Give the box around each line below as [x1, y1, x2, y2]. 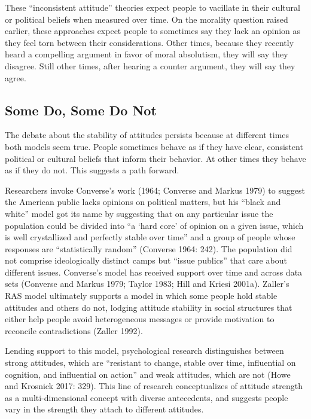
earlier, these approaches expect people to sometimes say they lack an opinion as [5, 25, 301, 37]
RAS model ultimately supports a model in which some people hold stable [5, 289, 278, 302]
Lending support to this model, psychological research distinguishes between [5, 344, 284, 357]
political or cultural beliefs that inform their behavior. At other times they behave [5, 152, 306, 164]
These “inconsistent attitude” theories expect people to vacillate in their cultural [5, 1, 300, 13]
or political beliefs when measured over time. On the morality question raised [5, 13, 288, 25]
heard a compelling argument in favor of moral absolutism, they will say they [5, 48, 288, 60]
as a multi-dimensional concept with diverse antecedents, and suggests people [5, 391, 288, 403]
